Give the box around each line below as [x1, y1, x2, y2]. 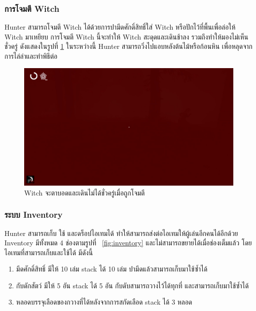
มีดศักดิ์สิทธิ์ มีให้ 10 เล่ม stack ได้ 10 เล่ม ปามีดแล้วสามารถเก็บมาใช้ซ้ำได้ [16, 264, 208, 274]
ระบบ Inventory [4, 208, 63, 221]
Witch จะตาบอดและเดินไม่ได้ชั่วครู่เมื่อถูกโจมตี [24, 187, 145, 197]
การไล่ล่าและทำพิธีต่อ [4, 51, 58, 61]
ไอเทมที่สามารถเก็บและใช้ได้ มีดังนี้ [4, 247, 93, 257]
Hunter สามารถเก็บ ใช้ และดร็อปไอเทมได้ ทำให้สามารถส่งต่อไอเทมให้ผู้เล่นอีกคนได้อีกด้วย [4, 228, 238, 238]
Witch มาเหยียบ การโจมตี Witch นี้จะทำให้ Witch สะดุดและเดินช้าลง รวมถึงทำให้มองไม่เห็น [4, 31, 249, 41]
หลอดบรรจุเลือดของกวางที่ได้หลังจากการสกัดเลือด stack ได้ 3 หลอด [16, 297, 192, 307]
